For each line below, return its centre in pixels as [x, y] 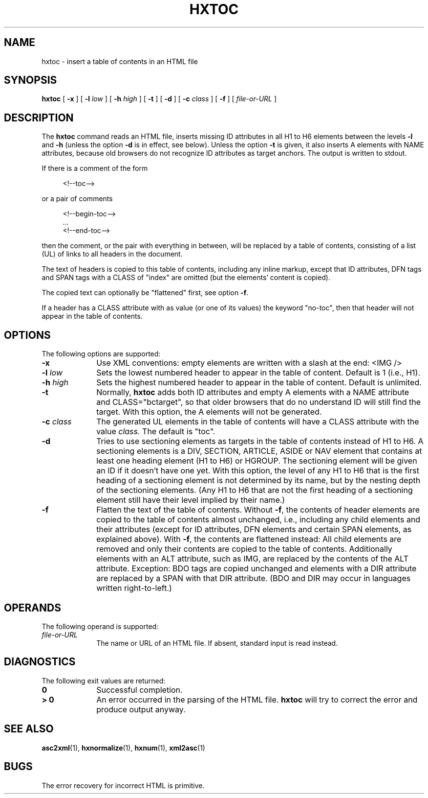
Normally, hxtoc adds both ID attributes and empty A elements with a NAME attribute [253, 392]
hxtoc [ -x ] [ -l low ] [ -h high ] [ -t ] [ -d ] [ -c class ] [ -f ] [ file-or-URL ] [159, 99]
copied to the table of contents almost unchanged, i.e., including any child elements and [258, 520]
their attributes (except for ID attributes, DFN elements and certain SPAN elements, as [254, 529]
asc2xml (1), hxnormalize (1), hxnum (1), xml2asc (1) [123, 748]
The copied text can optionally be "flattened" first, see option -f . [145, 293]
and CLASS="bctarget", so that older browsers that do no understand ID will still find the [258, 402]
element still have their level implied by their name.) [191, 500]
